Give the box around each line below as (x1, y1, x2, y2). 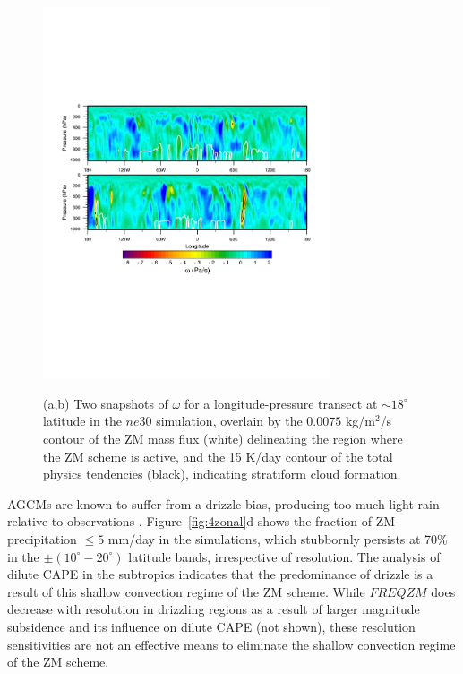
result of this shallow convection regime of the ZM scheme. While (7, 582, 365, 601)
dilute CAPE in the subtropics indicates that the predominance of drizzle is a (7, 565, 433, 583)
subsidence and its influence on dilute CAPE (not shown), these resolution (7, 617, 416, 635)
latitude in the (43, 411, 122, 430)
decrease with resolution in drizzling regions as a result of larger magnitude (7, 600, 420, 618)
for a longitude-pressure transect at (184, 393, 378, 412)
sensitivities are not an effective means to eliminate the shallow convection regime (7, 635, 456, 653)
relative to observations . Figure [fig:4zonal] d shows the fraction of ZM (7, 512, 396, 531)
